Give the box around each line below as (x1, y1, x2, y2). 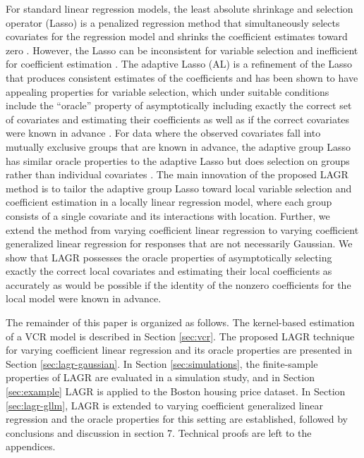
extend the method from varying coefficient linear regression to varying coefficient (6, 222, 359, 237)
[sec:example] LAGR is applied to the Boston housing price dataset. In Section (6, 384, 346, 399)
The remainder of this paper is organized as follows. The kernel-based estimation (6, 315, 355, 330)
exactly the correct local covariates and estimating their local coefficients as (6, 264, 332, 278)
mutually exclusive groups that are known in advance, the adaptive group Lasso (6, 139, 351, 154)
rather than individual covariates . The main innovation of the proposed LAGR (6, 167, 348, 182)
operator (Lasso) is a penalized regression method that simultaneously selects (6, 15, 340, 30)
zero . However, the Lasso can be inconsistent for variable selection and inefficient (6, 42, 358, 57)
